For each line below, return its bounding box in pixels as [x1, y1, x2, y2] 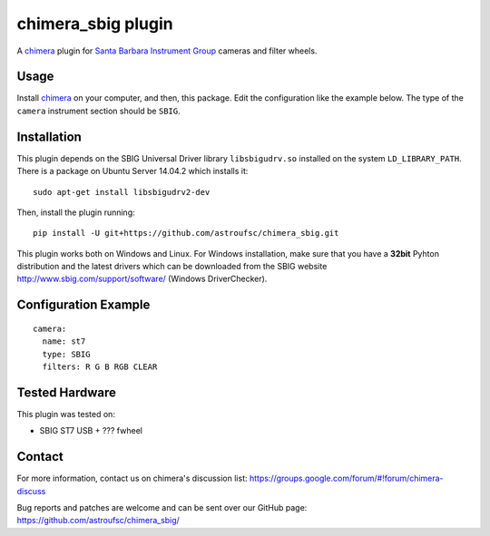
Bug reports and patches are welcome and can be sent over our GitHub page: [16, 502, 308, 513]
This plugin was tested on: [16, 408, 115, 419]
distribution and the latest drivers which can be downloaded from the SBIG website [16, 261, 328, 272]
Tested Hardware [16, 385, 117, 400]
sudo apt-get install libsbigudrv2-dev [33, 187, 211, 197]
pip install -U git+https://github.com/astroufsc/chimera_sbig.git [33, 228, 339, 239]
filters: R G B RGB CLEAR [42, 362, 158, 372]
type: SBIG [42, 349, 91, 359]
